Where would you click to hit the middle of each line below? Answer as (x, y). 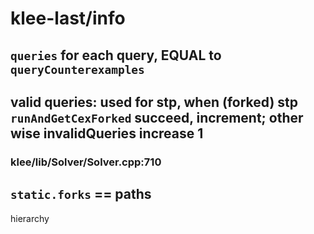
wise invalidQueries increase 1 (107, 133)
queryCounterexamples (77, 69)
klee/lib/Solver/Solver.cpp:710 (86, 162)
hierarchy (30, 218)
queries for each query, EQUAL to (116, 55)
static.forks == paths (81, 194)
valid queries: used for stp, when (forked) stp (154, 102)
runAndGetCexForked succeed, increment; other (157, 117)
